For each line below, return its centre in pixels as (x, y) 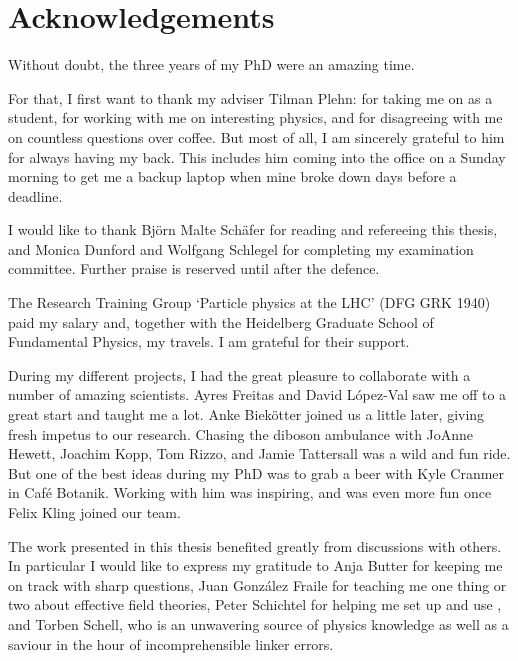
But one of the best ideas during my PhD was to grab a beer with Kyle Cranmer (256, 472)
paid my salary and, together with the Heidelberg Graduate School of (221, 321)
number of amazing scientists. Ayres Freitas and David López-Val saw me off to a (257, 394)
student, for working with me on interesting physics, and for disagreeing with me (255, 117)
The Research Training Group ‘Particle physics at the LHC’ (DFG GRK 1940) (249, 302)
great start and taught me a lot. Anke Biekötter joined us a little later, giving (246, 414)
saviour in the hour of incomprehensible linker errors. (171, 643)
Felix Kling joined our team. (94, 512)
